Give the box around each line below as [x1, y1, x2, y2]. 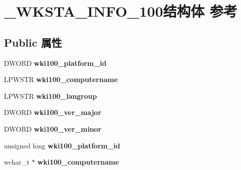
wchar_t [4, 157, 30, 167]
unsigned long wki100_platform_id [4, 140, 120, 150]
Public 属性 [4, 34, 62, 50]
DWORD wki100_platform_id [4, 57, 106, 68]
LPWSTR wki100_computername [4, 74, 118, 85]
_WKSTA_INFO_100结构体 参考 [4, 1, 238, 21]
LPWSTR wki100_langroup [4, 90, 97, 101]
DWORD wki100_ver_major [4, 107, 102, 117]
